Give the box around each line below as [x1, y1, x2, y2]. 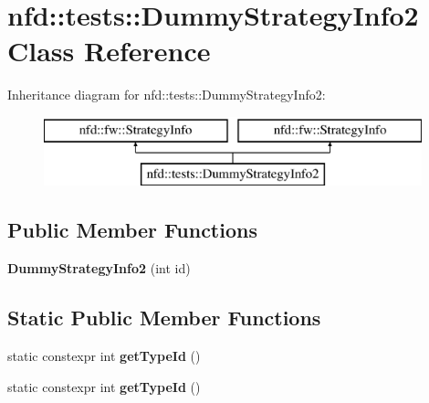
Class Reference [7, 32, 211, 69]
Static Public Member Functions [7, 303, 321, 332]
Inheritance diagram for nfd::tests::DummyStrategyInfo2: [7, 85, 326, 104]
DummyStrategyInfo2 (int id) [7, 259, 191, 278]
